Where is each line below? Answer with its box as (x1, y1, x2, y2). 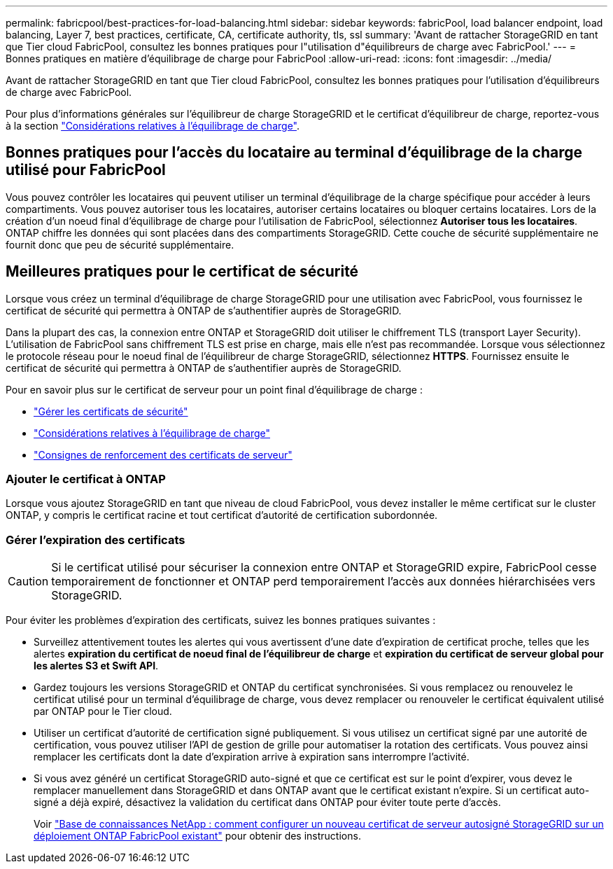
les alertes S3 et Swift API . (34, 660, 159, 672)
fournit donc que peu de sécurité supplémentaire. (6, 238, 234, 251)
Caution (8, 574, 49, 589)
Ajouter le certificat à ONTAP (6, 472, 166, 487)
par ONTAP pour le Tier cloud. (34, 705, 172, 718)
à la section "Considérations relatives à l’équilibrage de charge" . (6, 120, 300, 132)
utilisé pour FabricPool (6, 161, 166, 179)
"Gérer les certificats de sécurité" (34, 405, 188, 417)
